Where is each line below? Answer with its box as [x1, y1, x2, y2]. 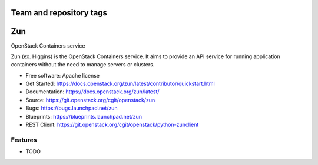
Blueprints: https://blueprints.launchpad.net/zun [25, 113, 143, 120]
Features [11, 136, 37, 144]
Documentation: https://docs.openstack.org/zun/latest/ [25, 88, 160, 95]
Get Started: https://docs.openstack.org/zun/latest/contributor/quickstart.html [25, 80, 215, 87]
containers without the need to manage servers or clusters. [11, 61, 155, 68]
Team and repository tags [11, 8, 107, 18]
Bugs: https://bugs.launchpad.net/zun [25, 105, 118, 112]
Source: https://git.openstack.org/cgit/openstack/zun [25, 96, 155, 103]
